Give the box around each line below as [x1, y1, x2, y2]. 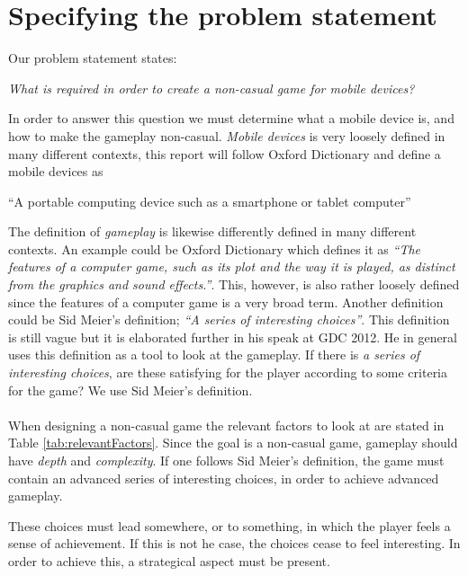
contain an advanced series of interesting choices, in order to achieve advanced [8, 468, 439, 487]
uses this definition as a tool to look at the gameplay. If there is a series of [8, 345, 420, 364]
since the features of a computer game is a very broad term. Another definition [8, 292, 444, 311]
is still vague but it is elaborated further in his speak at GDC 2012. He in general [8, 327, 458, 346]
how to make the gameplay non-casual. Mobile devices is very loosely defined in [8, 126, 445, 145]
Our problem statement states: [8, 49, 177, 67]
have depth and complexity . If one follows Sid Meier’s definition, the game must [8, 451, 445, 469]
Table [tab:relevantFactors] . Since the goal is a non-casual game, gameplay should [8, 433, 458, 452]
